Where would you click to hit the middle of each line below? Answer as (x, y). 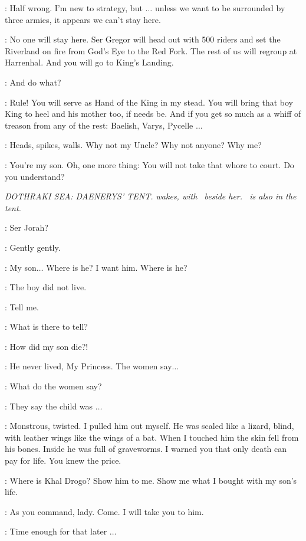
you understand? (35, 176)
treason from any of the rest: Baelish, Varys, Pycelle (99, 125)
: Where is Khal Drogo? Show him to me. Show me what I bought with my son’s (151, 480)
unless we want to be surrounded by (220, 8)
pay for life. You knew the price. (63, 460)
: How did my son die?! (47, 346)
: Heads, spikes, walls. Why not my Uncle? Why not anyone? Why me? (133, 145)
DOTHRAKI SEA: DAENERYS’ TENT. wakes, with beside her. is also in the (151, 196)
